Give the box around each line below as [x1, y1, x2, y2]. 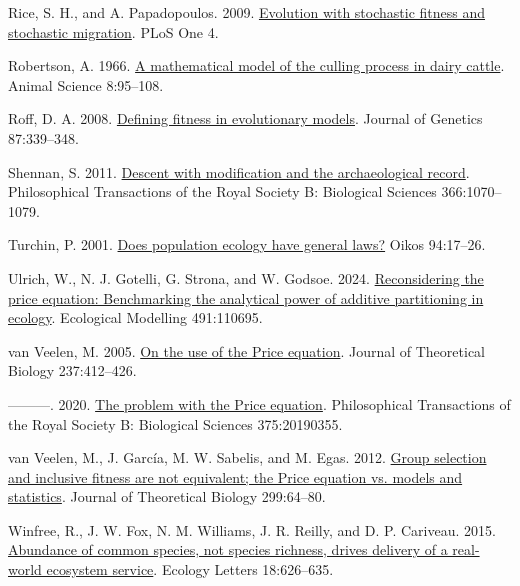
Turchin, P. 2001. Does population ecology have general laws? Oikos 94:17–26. [8, 234, 486, 255]
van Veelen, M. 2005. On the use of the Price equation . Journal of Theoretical [8, 340, 485, 361]
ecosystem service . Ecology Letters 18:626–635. [46, 559, 334, 580]
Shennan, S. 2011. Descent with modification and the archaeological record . [8, 161, 470, 182]
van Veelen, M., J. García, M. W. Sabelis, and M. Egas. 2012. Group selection [8, 447, 487, 468]
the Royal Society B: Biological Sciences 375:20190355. [8, 413, 343, 434]
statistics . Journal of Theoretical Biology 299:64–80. [8, 486, 326, 507]
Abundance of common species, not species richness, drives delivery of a [8, 539, 448, 560]
